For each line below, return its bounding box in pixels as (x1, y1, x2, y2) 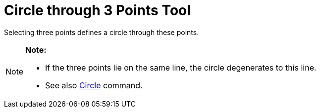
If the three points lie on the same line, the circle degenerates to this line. (45, 62, 317, 73)
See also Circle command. (45, 80, 143, 90)
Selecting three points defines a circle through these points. (4, 28, 199, 37)
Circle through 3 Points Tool (4, 2, 191, 19)
